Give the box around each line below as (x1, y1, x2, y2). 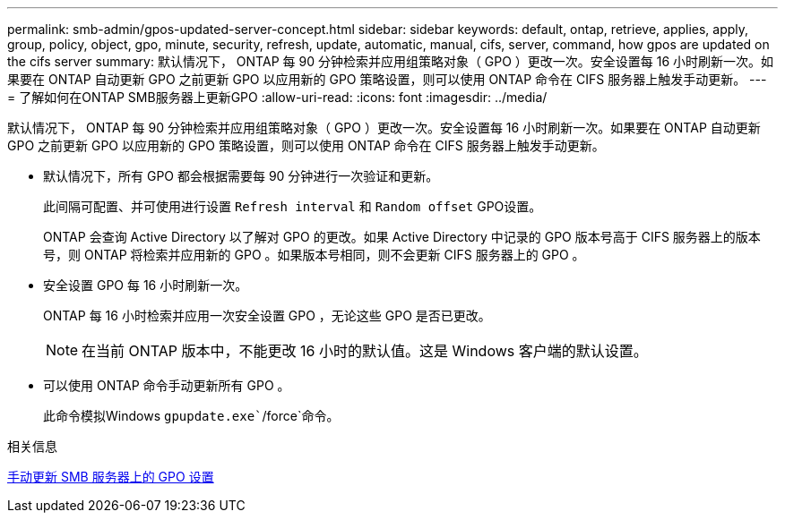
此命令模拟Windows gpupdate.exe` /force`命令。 (43, 408, 340, 423)
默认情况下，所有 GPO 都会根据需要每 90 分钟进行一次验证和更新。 (43, 168, 439, 183)
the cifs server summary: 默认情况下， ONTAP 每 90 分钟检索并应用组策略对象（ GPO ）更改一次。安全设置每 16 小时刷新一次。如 (7, 54, 774, 69)
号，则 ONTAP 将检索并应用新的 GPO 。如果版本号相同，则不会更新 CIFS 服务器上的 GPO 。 (43, 247, 585, 262)
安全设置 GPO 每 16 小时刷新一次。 (43, 277, 248, 293)
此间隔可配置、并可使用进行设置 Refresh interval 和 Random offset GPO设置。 (43, 199, 542, 214)
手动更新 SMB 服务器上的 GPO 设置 (7, 469, 214, 484)
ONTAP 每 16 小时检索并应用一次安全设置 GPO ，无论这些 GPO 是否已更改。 (43, 308, 491, 323)
